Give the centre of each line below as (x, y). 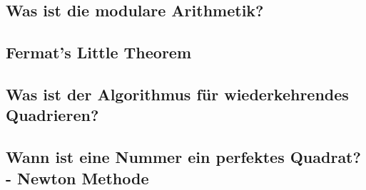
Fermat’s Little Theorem (99, 52)
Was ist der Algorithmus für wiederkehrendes (177, 94)
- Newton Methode (77, 178)
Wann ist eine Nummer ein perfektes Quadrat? (183, 157)
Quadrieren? (52, 115)
